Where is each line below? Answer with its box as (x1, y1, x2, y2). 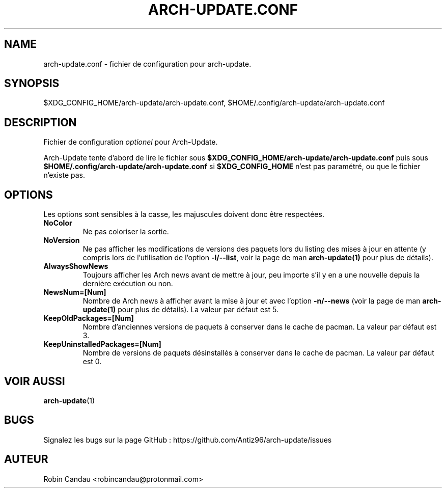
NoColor (43, 218, 72, 228)
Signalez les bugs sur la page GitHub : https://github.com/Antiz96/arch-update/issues (43, 435, 332, 444)
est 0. (82, 357, 102, 366)
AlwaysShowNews (43, 262, 108, 271)
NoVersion (43, 236, 80, 245)
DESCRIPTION (4, 116, 77, 129)
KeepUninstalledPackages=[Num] (43, 340, 161, 349)
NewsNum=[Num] (43, 288, 106, 297)
